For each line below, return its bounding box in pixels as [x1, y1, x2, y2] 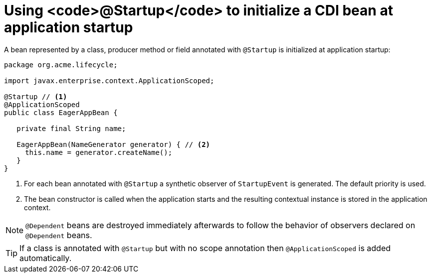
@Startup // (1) [4, 92, 67, 101]
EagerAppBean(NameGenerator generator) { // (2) [16, 140, 211, 148]
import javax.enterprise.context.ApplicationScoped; [4, 76, 215, 85]
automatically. [19, 253, 72, 263]
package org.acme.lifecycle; [4, 60, 118, 69]
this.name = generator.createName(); [25, 148, 173, 156]
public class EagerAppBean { [4, 108, 118, 117]
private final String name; [16, 124, 126, 133]
